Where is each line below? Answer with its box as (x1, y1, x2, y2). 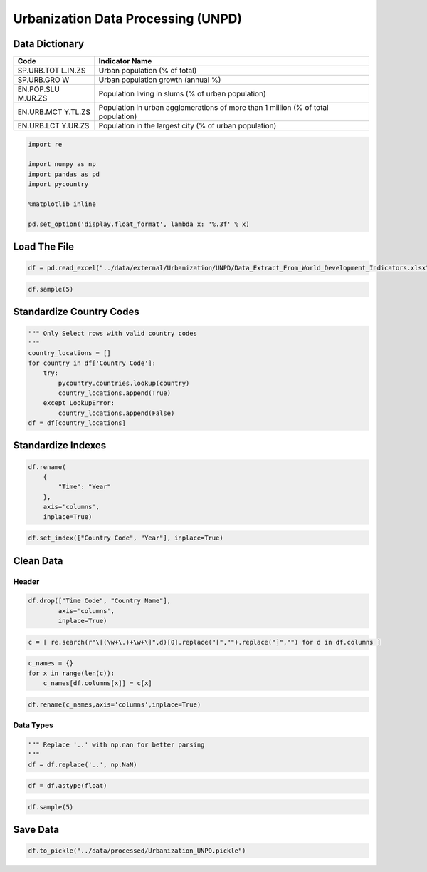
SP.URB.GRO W (17, 75, 70, 85)
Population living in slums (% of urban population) (98, 89, 266, 99)
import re (28, 140, 63, 148)
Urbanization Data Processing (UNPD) (13, 11, 242, 26)
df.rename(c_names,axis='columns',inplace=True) (28, 700, 201, 709)
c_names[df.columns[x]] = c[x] (43, 679, 152, 687)
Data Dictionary (13, 38, 85, 50)
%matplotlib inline (28, 200, 96, 208)
